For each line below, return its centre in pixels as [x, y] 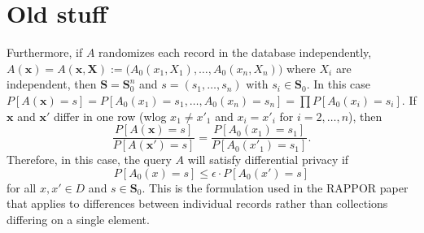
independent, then [52, 84]
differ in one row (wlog [110, 116]
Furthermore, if [45, 52]
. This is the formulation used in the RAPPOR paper [275, 187]
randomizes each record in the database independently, [235, 52]
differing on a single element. [78, 219]
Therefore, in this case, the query [89, 160]
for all [22, 187]
